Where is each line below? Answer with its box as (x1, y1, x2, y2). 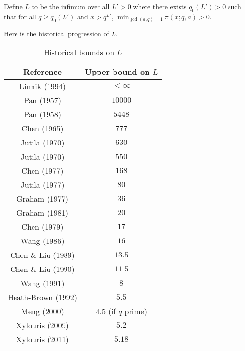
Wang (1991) (20, 277, 65, 288)
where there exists (133, 1, 187, 11)
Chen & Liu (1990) (10, 263, 75, 274)
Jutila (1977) (20, 178, 65, 190)
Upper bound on (84, 65, 150, 77)
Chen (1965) (21, 122, 64, 134)
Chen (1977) (21, 164, 64, 176)
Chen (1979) (21, 221, 64, 232)
